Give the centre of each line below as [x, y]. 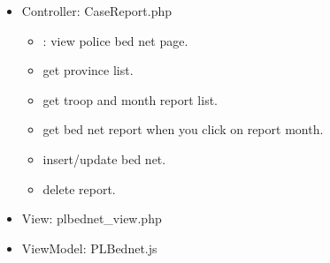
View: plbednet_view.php [92, 218]
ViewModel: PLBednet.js [89, 248]
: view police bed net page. [115, 40]
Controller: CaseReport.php [96, 11]
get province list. [88, 70]
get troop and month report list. [130, 99]
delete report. [79, 188]
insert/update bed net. [104, 158]
